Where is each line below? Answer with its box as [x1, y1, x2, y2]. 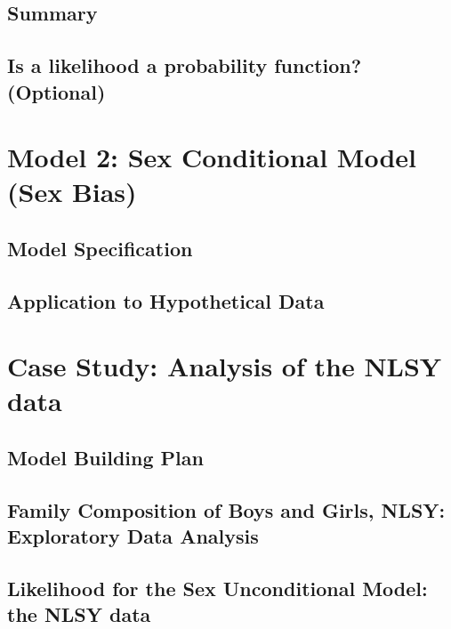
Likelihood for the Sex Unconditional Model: [7, 574, 428, 601]
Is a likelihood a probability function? [7, 52, 362, 79]
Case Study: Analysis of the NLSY [7, 348, 442, 384]
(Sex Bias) [7, 173, 137, 210]
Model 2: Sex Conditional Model [7, 139, 416, 175]
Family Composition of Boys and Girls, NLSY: [7, 496, 446, 523]
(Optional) [7, 77, 106, 105]
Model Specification [7, 234, 193, 262]
